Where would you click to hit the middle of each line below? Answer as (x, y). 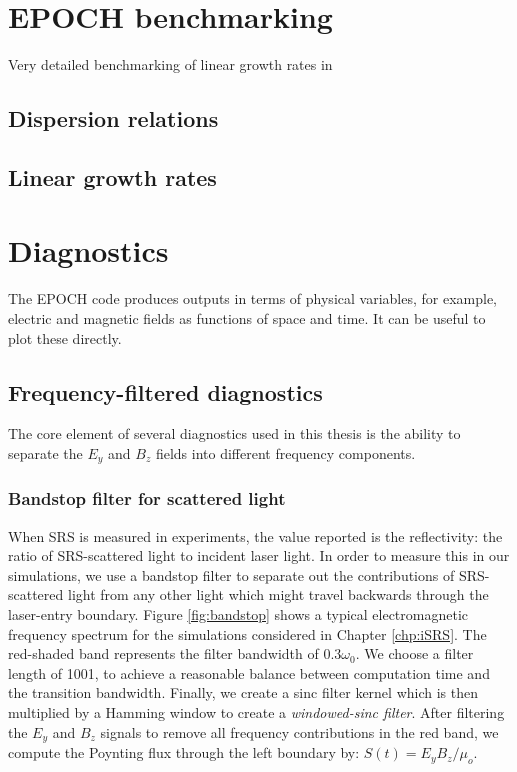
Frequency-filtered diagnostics (165, 391)
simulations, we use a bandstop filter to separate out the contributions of (231, 574)
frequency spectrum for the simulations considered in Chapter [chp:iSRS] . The (247, 633)
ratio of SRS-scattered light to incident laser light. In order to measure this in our (259, 555)
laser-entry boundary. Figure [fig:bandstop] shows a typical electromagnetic (238, 614)
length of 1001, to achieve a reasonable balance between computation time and (249, 672)
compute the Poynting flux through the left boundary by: (184, 752)
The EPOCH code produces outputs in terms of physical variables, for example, (252, 298)
